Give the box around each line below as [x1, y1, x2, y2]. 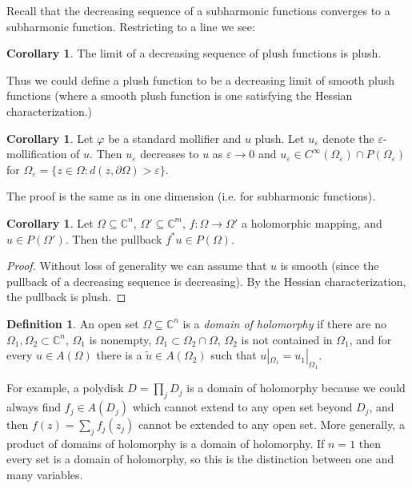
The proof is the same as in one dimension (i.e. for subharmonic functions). [6, 188, 376, 204]
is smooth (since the [280, 257, 379, 274]
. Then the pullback [65, 230, 162, 247]
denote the [322, 129, 374, 146]
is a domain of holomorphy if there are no [182, 315, 386, 331]
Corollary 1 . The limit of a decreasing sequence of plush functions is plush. [6, 45, 382, 61]
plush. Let [254, 129, 305, 146]
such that [210, 347, 257, 363]
